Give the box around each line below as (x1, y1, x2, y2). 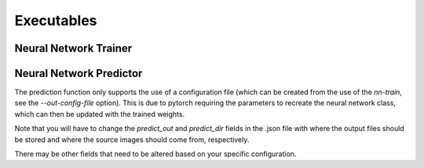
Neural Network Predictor (14, 67, 143, 80)
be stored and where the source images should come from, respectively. (14, 134, 250, 144)
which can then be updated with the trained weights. (14, 109, 185, 119)
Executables (14, 12, 97, 29)
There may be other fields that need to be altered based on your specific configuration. (14, 149, 297, 159)
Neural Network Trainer (14, 42, 133, 55)
